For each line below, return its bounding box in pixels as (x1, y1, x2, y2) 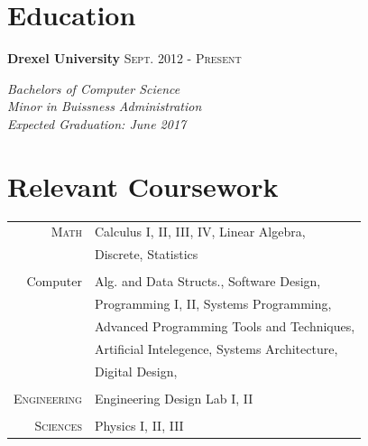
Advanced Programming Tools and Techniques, (94, 317, 355, 335)
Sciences (34, 415, 82, 434)
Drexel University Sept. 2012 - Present (7, 49, 242, 68)
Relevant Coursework (7, 167, 279, 204)
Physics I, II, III (94, 415, 184, 434)
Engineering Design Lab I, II (94, 388, 253, 407)
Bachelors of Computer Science (7, 79, 180, 98)
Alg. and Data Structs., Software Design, (94, 272, 321, 291)
